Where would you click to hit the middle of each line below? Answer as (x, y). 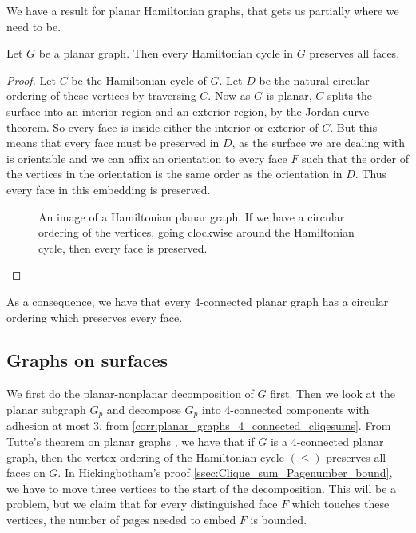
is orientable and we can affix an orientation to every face (147, 158)
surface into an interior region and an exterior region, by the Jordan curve (188, 111)
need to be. (34, 26)
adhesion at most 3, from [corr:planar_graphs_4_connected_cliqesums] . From (199, 426)
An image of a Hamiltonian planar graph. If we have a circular (192, 216)
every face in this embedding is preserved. (109, 189)
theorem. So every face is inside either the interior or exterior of (162, 127)
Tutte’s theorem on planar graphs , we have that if (131, 441)
